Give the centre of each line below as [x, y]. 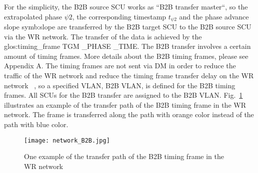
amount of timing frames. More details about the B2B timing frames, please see [126, 56]
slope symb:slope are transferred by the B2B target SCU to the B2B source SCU [128, 27]
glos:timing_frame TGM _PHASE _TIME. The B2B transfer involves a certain [127, 46]
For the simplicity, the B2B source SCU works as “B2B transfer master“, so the [126, 6]
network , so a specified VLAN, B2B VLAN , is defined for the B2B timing [120, 85]
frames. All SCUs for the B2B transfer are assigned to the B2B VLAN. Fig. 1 [123, 95]
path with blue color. [36, 124]
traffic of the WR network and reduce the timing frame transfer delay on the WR [129, 76]
